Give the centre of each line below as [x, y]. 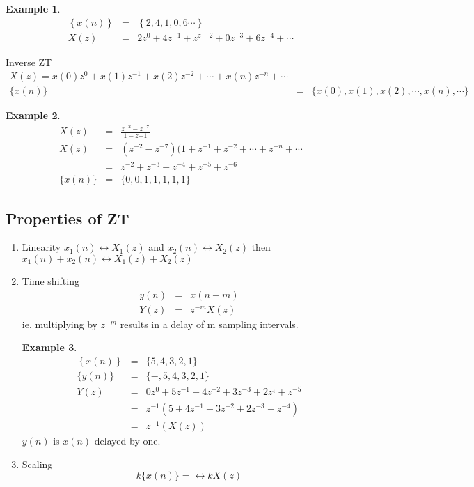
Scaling [37, 464]
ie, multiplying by [60, 324]
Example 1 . [33, 8]
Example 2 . [33, 115]
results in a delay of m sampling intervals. [209, 324]
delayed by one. [127, 441]
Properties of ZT [68, 218]
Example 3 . [49, 347]
